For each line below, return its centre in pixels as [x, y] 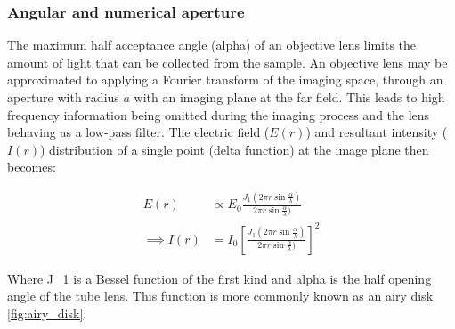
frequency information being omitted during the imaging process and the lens [219, 114]
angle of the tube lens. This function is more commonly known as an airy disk [220, 296]
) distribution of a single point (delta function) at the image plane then [234, 149]
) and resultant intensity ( [377, 132]
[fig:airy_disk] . [47, 313]
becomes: [32, 167]
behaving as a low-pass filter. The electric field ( [138, 132]
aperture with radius [63, 97]
